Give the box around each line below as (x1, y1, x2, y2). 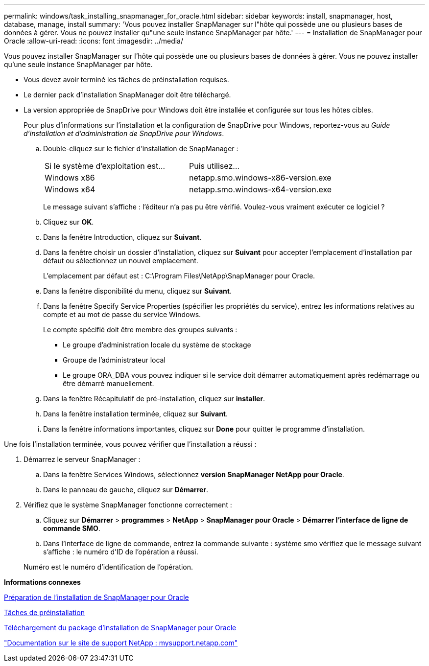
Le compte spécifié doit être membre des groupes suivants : (43, 325, 238, 334)
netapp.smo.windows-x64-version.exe (189, 184, 332, 194)
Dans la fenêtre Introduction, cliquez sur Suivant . (43, 233, 202, 241)
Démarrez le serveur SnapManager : (24, 455, 141, 463)
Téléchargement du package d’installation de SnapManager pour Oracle (4, 623, 237, 632)
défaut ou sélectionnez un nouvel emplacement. (43, 256, 198, 265)
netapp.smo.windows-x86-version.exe (189, 173, 332, 183)
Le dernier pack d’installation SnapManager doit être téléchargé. (24, 91, 231, 99)
